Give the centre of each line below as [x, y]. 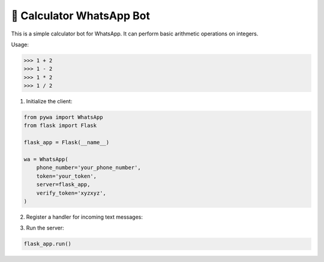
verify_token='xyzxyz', [71, 193]
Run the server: [45, 228]
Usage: [20, 44]
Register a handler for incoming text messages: [85, 217]
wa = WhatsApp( [46, 160]
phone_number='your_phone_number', [88, 168]
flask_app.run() [48, 244]
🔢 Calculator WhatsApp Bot [80, 16]
